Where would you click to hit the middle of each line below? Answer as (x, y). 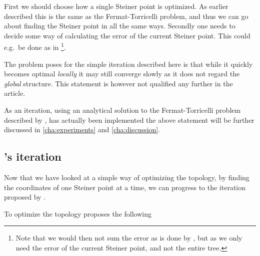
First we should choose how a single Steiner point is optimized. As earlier (116, 6)
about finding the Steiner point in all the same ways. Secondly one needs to (120, 26)
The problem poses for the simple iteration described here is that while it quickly (128, 64)
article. (15, 93)
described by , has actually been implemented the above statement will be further (129, 120)
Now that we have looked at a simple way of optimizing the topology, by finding (127, 177)
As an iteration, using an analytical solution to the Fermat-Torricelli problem (122, 110)
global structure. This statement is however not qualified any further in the (118, 83)
